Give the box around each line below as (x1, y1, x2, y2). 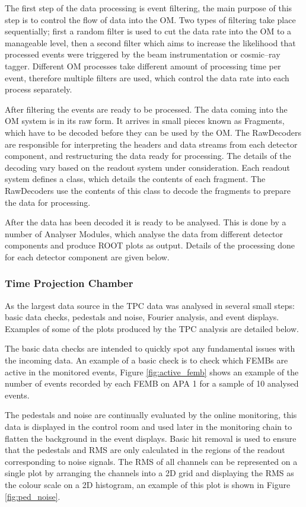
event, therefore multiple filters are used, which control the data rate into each (5, 71, 289, 84)
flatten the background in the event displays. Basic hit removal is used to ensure (5, 432, 297, 444)
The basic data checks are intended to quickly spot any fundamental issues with (5, 342, 295, 355)
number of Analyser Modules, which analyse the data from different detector (5, 227, 283, 240)
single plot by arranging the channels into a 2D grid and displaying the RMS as (5, 467, 294, 479)
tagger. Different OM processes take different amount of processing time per (5, 59, 281, 72)
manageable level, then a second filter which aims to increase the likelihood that (5, 36, 296, 49)
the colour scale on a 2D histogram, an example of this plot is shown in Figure (5, 479, 291, 490)
